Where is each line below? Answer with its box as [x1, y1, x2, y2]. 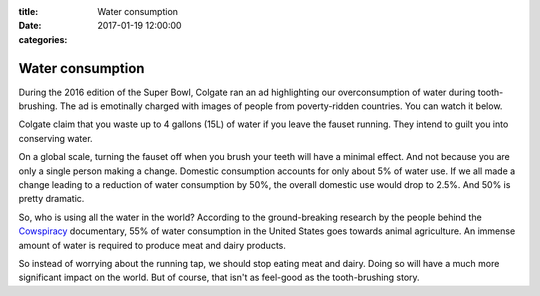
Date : [18, 20, 42, 32]
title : [18, 6, 39, 17]
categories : [18, 33, 68, 45]
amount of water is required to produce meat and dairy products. [18, 239, 287, 251]
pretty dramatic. [18, 193, 85, 205]
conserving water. [18, 132, 94, 144]
